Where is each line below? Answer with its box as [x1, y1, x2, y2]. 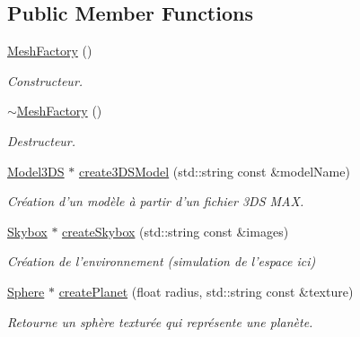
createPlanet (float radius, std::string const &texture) [58, 281, 354, 300]
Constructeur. [7, 71, 83, 90]
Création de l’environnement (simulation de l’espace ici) [7, 252, 316, 271]
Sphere [7, 281, 45, 300]
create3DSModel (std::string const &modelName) [78, 161, 350, 180]
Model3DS [7, 161, 65, 180]
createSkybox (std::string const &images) [62, 221, 289, 240]
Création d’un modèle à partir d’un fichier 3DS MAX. [7, 192, 304, 211]
